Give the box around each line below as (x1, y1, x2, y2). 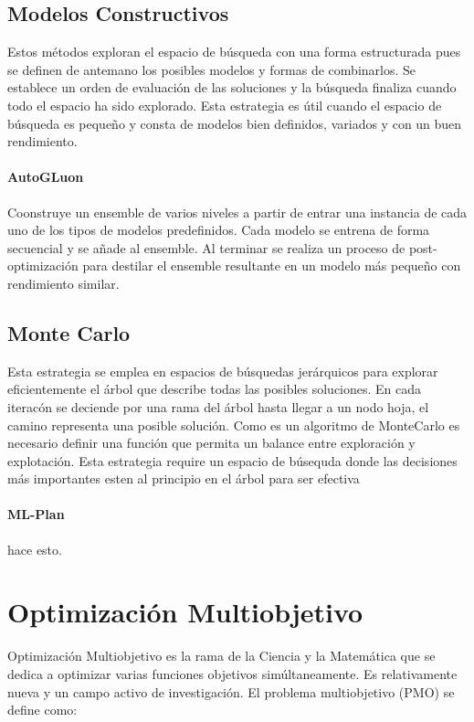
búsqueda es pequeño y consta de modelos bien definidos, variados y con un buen (7, 113, 462, 133)
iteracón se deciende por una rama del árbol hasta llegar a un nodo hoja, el (7, 397, 429, 416)
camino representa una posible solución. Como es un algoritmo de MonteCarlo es (7, 415, 460, 434)
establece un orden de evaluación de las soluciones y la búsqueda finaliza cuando (7, 78, 457, 97)
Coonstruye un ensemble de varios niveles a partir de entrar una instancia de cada (7, 202, 468, 221)
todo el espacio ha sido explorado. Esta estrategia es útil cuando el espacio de (7, 95, 442, 114)
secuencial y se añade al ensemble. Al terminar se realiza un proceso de (7, 238, 406, 257)
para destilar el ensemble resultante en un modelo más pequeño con (82, 256, 461, 275)
